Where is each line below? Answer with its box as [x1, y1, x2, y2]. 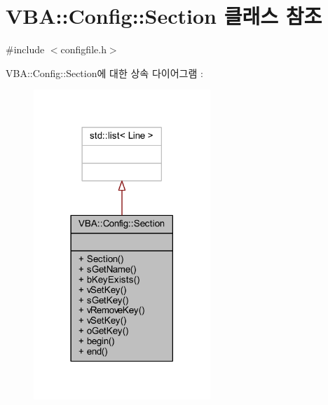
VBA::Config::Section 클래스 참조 [6, 1, 322, 30]
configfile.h [60, 42, 107, 57]
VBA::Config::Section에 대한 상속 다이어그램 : [6, 65, 203, 80]
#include [6, 42, 45, 57]
